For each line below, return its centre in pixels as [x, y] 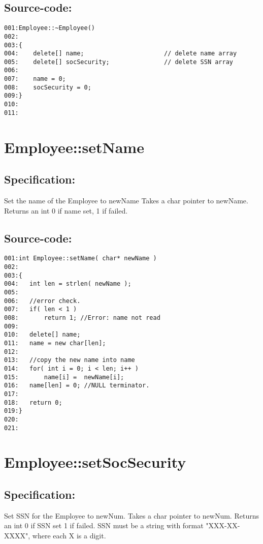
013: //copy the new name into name [70, 360]
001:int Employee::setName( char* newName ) [80, 259]
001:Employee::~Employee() [50, 28]
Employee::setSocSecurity [95, 462]
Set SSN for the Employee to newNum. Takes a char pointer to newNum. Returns [131, 515]
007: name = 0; [35, 79]
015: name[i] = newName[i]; [64, 377]
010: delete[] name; [42, 335]
